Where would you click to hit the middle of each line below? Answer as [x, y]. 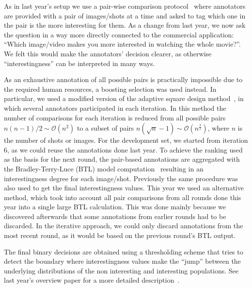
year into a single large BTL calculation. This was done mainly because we [115, 207]
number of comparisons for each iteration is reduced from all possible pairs [115, 117]
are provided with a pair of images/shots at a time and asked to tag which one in [125, 15]
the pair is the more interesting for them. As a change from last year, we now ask [125, 25]
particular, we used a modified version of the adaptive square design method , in [124, 98]
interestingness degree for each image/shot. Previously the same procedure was [121, 178]
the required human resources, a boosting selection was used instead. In [110, 89]
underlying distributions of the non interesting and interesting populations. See [121, 270]
